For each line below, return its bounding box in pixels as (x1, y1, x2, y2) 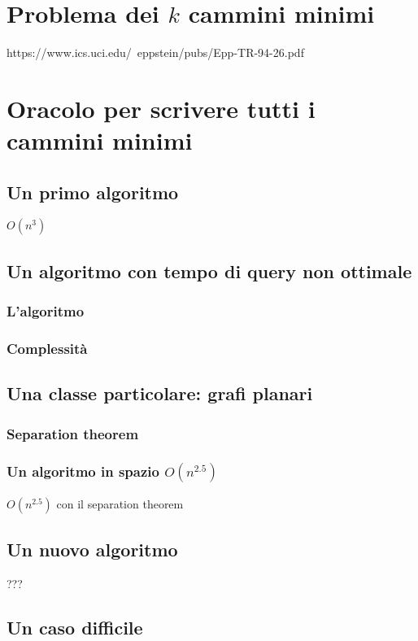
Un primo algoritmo (7, 179, 179, 204)
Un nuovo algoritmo (7, 537, 178, 562)
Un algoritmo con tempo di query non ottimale (7, 258, 412, 283)
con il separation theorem (56, 495, 184, 512)
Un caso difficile (7, 614, 143, 639)
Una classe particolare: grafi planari (7, 381, 313, 406)
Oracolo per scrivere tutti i (7, 91, 316, 124)
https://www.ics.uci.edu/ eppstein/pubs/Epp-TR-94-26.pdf (7, 44, 304, 61)
